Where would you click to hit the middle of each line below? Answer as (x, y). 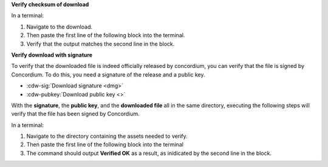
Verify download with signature (52, 55)
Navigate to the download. (60, 27)
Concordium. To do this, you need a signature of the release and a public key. (108, 74)
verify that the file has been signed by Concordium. (75, 114)
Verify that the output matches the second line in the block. (101, 44)
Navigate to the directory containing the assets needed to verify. (107, 136)
